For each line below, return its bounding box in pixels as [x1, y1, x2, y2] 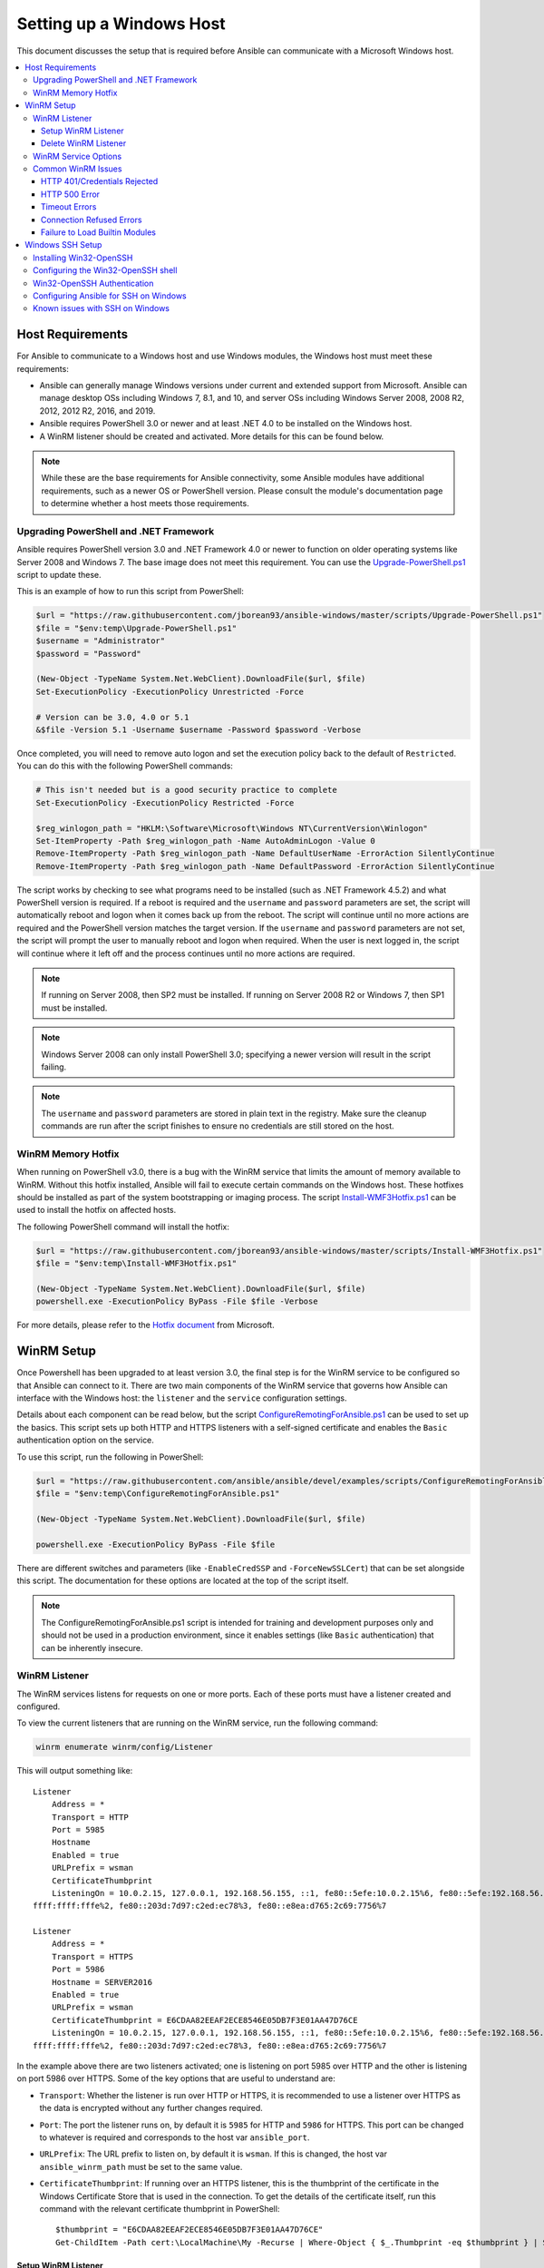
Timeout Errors [41, 201, 97, 212]
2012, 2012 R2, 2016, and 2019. [39, 405, 156, 416]
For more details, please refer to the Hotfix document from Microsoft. [16, 1320, 276, 1331]
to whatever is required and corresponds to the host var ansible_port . [39, 2132, 310, 2143]
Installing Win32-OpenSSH [33, 252, 133, 263]
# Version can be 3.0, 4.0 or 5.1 [35, 712, 189, 722]
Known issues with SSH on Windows [33, 303, 170, 314]
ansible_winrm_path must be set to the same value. [39, 2161, 243, 2172]
